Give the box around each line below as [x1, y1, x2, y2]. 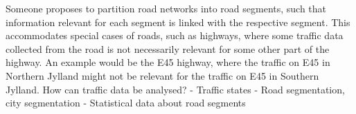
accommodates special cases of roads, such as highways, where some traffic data [6, 28, 344, 43]
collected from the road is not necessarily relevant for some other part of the [6, 41, 330, 56]
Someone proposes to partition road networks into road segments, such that [6, 1, 327, 15]
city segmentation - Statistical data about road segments [6, 95, 246, 110]
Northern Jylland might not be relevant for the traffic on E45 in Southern [6, 68, 319, 82]
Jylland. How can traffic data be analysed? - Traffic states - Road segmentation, [6, 82, 345, 96]
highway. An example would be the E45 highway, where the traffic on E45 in [6, 55, 330, 69]
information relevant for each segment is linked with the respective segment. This [6, 14, 350, 29]
